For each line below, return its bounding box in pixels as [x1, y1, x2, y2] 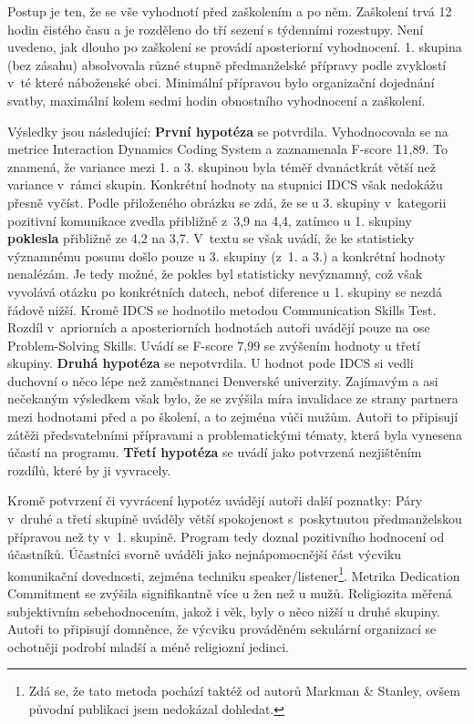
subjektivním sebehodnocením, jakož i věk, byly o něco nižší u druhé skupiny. [7, 601, 440, 620]
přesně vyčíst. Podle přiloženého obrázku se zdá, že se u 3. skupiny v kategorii [7, 192, 447, 211]
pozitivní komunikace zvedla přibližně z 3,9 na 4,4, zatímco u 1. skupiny [7, 210, 412, 229]
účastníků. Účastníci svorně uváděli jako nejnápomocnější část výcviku [7, 545, 402, 564]
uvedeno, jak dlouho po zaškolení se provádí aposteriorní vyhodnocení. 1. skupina [7, 37, 462, 56]
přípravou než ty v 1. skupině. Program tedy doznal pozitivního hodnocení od [7, 526, 445, 546]
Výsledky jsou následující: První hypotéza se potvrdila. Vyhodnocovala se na [7, 121, 448, 140]
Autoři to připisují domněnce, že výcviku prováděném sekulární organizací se [7, 619, 437, 638]
